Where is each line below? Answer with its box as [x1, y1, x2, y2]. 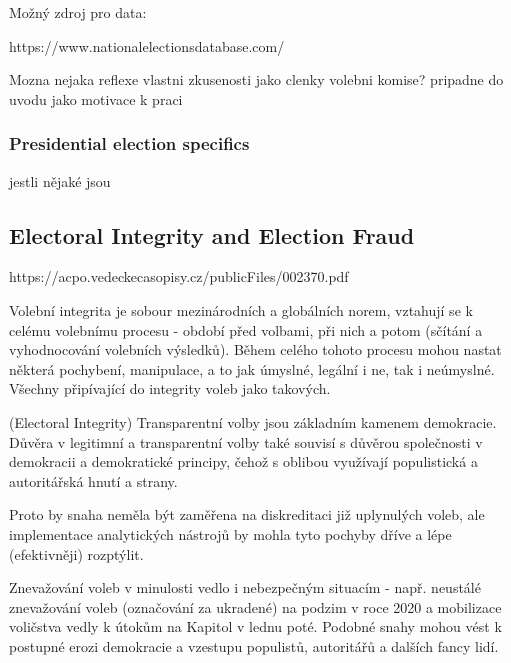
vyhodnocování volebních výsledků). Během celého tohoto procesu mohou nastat [9, 339, 502, 360]
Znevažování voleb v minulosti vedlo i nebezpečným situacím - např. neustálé [9, 577, 481, 598]
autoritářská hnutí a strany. [9, 470, 178, 491]
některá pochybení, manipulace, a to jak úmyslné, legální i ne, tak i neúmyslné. [9, 358, 495, 379]
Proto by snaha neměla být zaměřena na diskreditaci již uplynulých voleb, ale [9, 504, 485, 525]
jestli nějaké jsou [9, 170, 111, 191]
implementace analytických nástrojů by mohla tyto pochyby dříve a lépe [9, 523, 452, 544]
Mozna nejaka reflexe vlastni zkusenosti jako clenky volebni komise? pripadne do [9, 69, 504, 90]
